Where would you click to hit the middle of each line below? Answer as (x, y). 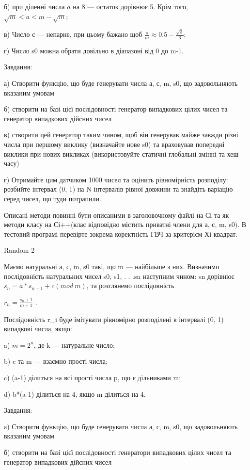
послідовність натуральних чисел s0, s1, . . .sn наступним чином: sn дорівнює (119, 276)
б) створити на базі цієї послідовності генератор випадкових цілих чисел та (116, 109)
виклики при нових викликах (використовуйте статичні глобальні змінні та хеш (121, 154)
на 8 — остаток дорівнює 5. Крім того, (130, 6)
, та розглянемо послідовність (130, 285)
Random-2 (19, 250)
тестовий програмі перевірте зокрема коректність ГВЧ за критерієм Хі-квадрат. (121, 234)
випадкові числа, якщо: (38, 329)
